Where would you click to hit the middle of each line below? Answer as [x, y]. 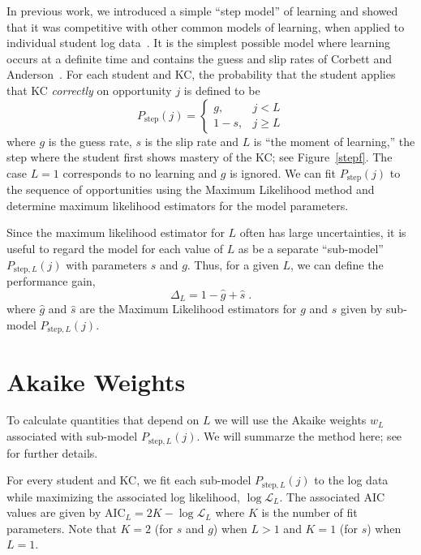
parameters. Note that [62, 528]
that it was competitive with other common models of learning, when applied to [206, 26]
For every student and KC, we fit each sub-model [129, 480]
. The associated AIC [332, 496]
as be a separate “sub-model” [311, 248]
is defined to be [222, 90]
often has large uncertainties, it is [323, 232]
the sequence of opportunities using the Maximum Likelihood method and [191, 189]
